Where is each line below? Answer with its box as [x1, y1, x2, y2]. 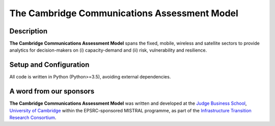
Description [9, 27, 48, 35]
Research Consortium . [9, 114, 57, 121]
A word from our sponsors [9, 87, 95, 96]
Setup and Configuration [9, 61, 90, 69]
